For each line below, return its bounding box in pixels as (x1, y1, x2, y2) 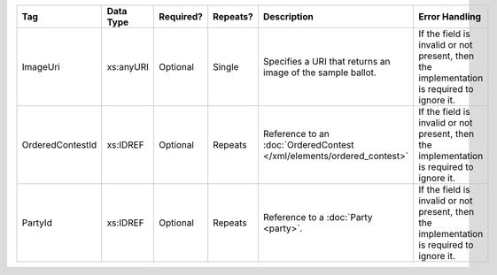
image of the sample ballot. (262, 66, 377, 79)
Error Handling (418, 11, 482, 22)
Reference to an (262, 128, 330, 140)
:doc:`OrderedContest (262, 139, 354, 150)
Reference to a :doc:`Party (262, 211, 373, 223)
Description (262, 11, 314, 22)
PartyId (21, 217, 52, 229)
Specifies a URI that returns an (262, 56, 391, 67)
